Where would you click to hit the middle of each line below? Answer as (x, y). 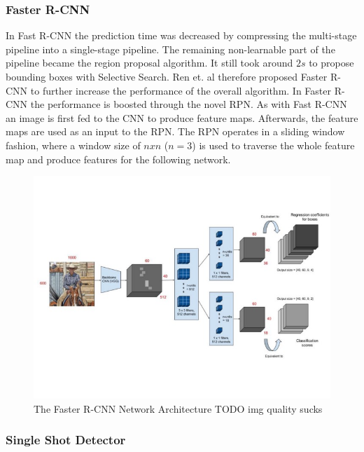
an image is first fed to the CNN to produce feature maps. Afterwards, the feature (182, 117)
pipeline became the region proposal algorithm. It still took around (149, 63)
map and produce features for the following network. (118, 159)
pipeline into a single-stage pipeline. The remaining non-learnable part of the (170, 49)
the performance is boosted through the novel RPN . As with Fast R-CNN (189, 104)
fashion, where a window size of (73, 145)
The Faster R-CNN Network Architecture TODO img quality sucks (178, 408)
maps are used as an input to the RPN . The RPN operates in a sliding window (175, 131)
